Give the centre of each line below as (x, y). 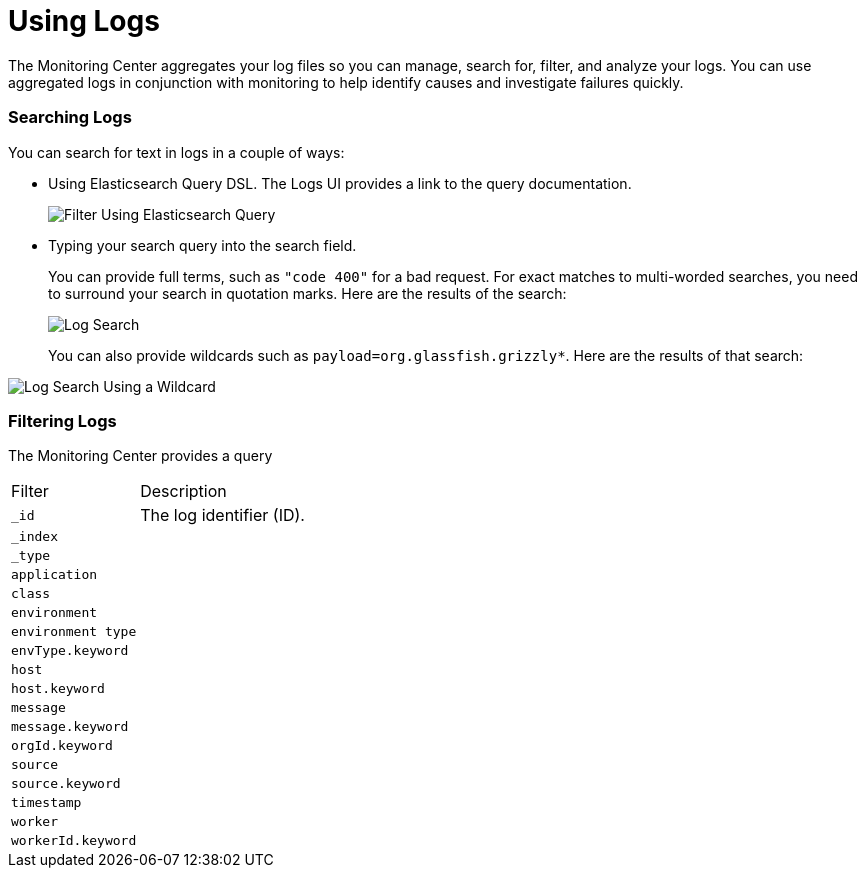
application (54, 575)
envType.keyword (70, 651)
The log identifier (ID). (222, 515)
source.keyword (66, 784)
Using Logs (84, 21)
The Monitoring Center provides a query (140, 456)
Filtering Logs (62, 420)
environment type (74, 632)
